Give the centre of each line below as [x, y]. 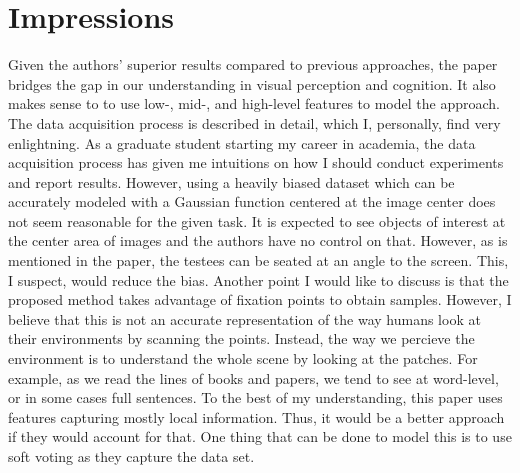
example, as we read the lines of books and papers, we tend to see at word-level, [253, 377]
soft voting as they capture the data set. [131, 456]
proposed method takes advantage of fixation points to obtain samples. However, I [260, 299]
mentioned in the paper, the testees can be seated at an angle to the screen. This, [258, 260]
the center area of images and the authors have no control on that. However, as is [258, 240]
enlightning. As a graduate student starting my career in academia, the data [242, 142]
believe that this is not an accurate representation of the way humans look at [244, 318]
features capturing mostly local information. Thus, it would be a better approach [256, 416]
